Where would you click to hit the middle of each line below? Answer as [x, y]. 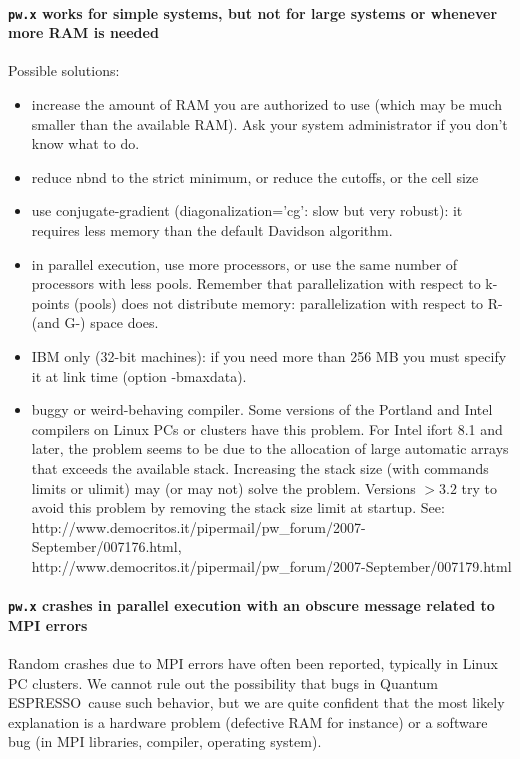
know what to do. [85, 143]
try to [479, 487]
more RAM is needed [83, 32]
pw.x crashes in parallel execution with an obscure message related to [251, 605]
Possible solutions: [64, 70]
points [50, 302]
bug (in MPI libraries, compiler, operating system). [165, 741]
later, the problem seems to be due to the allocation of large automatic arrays [270, 448]
